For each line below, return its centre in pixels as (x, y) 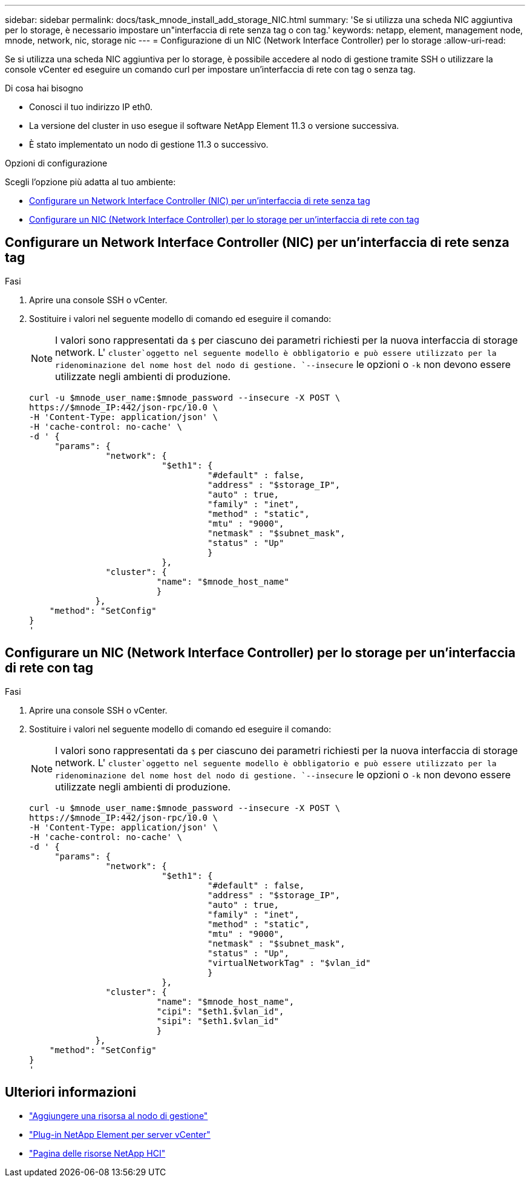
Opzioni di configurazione (56, 163)
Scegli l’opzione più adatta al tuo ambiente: (90, 182)
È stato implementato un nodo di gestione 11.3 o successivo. (149, 144)
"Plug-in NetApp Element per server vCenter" (120, 1134)
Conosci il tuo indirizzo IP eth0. (91, 107)
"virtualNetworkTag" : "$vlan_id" (289, 963)
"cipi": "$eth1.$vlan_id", (220, 1011)
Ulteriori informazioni (70, 1092)
